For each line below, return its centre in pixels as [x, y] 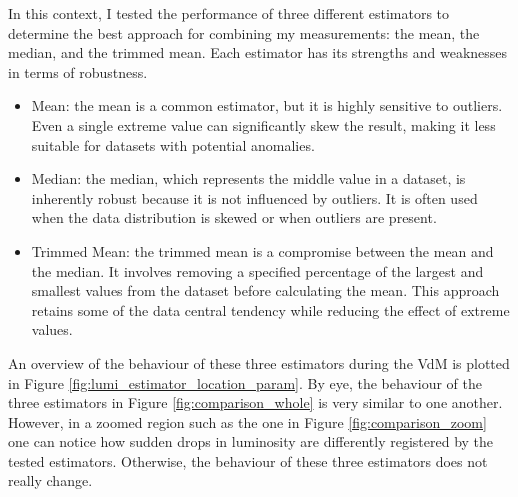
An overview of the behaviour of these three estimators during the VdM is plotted [259, 362]
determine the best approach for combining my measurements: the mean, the [244, 32]
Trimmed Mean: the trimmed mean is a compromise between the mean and [262, 250]
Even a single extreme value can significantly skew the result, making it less [263, 124]
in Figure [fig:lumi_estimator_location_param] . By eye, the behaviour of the [245, 382]
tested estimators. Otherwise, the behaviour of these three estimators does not [248, 460]
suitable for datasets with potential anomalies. [173, 144]
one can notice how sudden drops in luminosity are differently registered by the [251, 441]
